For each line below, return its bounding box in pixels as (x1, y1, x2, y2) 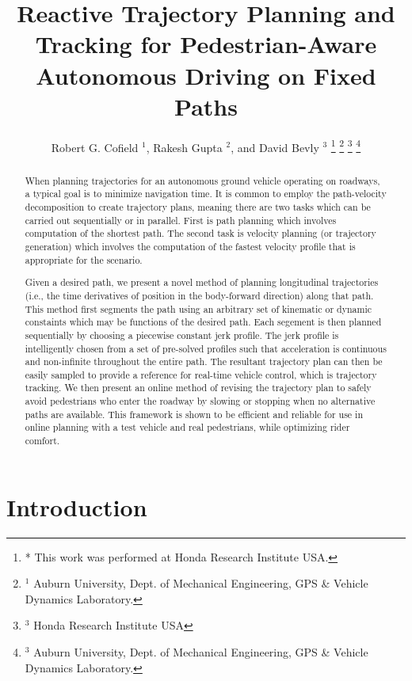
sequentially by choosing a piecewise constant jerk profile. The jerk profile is (25, 328, 339, 341)
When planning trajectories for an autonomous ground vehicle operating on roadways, (25, 173, 380, 187)
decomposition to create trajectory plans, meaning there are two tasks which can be (25, 200, 371, 214)
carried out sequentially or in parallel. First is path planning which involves (25, 213, 337, 226)
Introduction (6, 490, 147, 523)
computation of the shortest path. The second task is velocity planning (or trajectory (25, 226, 376, 240)
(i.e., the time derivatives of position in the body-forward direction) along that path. (25, 288, 374, 302)
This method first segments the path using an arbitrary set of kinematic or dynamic (25, 302, 372, 315)
